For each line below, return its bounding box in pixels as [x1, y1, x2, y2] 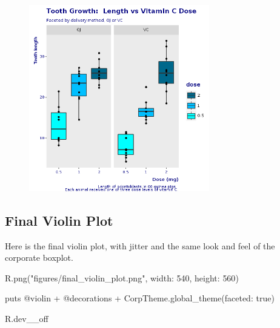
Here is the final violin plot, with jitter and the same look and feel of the [5, 239, 275, 252]
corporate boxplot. [5, 251, 73, 264]
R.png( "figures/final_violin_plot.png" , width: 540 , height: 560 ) [5, 271, 239, 284]
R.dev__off [5, 312, 48, 324]
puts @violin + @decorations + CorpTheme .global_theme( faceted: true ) [5, 292, 275, 304]
